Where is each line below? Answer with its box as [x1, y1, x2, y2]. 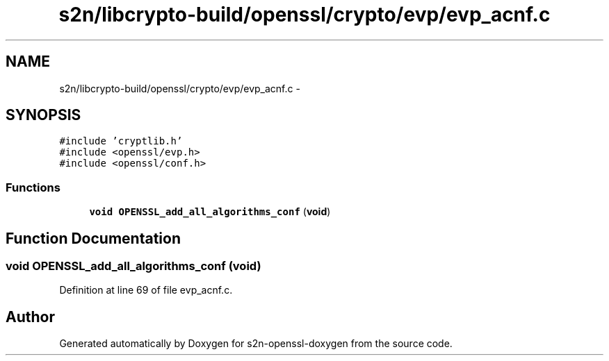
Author [6, 308, 55, 326]
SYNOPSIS [6, 106, 81, 124]
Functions [6, 180, 60, 194]
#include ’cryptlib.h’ [59, 135, 183, 147]
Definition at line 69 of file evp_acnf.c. [59, 284, 233, 296]
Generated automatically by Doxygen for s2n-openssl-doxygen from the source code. [59, 337, 453, 350]
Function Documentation [6, 229, 181, 247]
